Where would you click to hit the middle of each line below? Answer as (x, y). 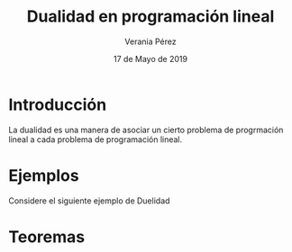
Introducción (58, 104)
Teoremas (47, 237)
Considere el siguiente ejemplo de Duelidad (89, 201)
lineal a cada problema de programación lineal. (96, 139)
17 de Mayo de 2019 (151, 58)
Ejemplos (44, 175)
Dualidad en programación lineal (151, 17)
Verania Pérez (151, 41)
